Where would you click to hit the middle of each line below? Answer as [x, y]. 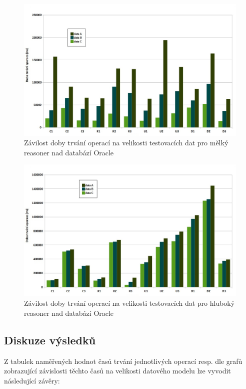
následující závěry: [32, 380]
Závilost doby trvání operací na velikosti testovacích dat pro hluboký [129, 303]
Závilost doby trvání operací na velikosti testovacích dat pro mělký [126, 143]
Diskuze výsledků [50, 340]
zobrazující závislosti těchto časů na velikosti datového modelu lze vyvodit [117, 371]
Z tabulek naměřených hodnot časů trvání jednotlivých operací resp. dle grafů [123, 361]
